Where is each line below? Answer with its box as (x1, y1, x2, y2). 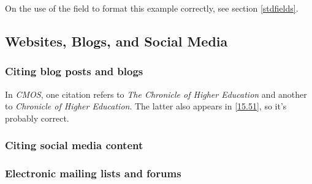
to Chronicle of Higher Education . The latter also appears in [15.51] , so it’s (5, 100, 287, 112)
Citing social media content (5, 138, 143, 153)
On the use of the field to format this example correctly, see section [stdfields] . (5, 2, 299, 14)
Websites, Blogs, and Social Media (5, 31, 228, 50)
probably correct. (5, 111, 69, 124)
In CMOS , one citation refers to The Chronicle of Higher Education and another (5, 87, 307, 100)
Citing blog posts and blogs (5, 64, 143, 79)
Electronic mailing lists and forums (5, 166, 181, 181)
